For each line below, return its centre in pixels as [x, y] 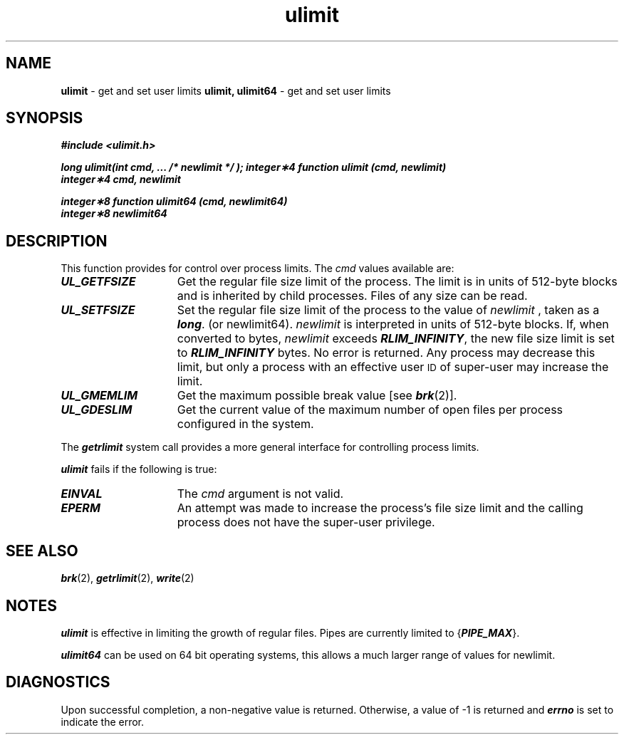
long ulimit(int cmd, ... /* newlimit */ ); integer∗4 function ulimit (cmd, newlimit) [254, 167]
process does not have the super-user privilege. [306, 522]
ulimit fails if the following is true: [139, 469]
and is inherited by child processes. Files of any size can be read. [352, 296]
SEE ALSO [42, 551]
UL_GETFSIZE [98, 282]
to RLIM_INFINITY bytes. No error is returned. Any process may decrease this [386, 353]
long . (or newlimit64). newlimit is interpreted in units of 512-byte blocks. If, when [393, 324]
